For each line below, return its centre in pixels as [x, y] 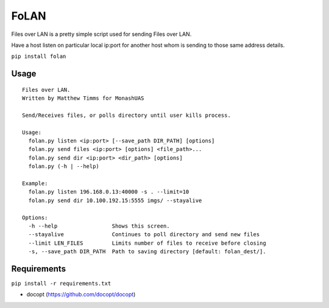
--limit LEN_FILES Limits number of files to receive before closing [147, 243]
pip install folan [39, 57]
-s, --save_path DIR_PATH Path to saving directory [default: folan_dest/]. [147, 252]
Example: [35, 184]
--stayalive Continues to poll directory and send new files [144, 235]
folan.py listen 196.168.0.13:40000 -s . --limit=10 [109, 192]
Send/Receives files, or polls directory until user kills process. [126, 115]
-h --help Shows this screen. [99, 226]
